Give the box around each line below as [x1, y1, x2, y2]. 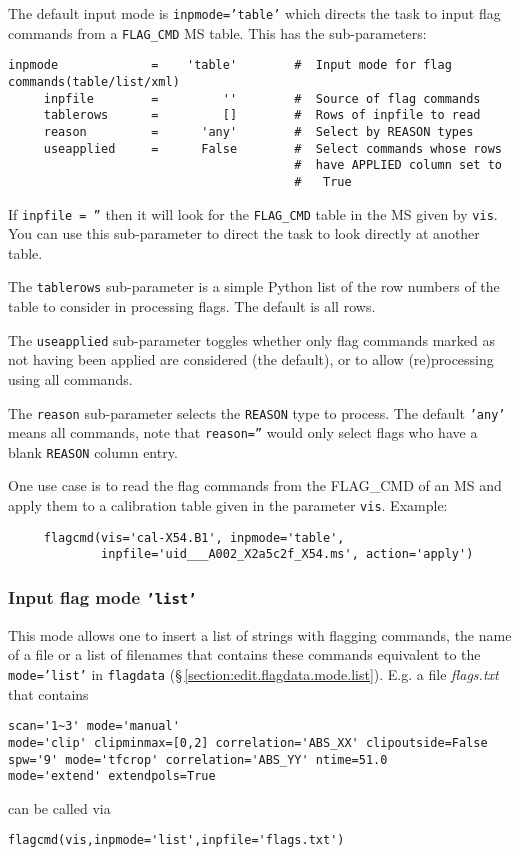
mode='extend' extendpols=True [8, 769, 216, 784]
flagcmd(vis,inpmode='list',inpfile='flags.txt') [8, 833, 345, 848]
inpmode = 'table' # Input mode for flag [8, 58, 452, 73]
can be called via [8, 797, 111, 818]
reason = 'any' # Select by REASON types [43, 124, 474, 139]
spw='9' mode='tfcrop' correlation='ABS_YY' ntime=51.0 [8, 752, 388, 767]
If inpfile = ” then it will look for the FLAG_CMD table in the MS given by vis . [8, 203, 498, 224]
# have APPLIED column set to [294, 158, 502, 173]
